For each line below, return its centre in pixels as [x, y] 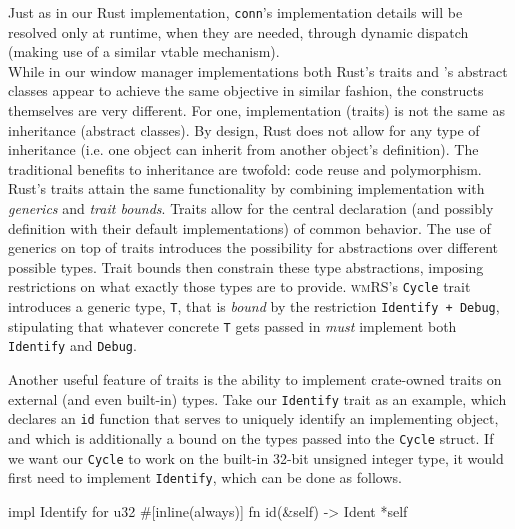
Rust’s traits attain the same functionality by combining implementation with [246, 188]
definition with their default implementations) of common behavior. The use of [249, 227]
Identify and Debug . [72, 345]
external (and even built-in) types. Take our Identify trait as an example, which [257, 398]
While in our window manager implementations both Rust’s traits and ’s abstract [258, 70]
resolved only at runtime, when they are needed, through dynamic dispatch [238, 31]
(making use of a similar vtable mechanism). [144, 51]
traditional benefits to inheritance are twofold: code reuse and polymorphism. [245, 168]
